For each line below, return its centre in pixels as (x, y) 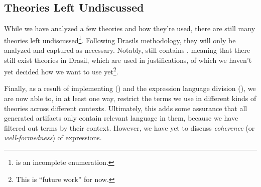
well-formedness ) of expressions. (53, 137)
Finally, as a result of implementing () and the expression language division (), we (130, 88)
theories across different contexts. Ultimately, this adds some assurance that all (126, 108)
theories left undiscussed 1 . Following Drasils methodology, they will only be (120, 39)
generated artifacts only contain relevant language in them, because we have (121, 118)
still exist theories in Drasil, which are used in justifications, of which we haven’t (128, 60)
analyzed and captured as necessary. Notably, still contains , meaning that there (127, 50)
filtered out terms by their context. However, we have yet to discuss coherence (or (129, 127)
